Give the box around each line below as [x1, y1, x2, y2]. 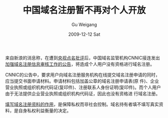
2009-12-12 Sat [68, 31, 100, 37]
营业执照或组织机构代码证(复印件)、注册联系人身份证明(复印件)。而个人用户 [5, 84, 161, 90]
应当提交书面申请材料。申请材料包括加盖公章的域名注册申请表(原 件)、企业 [5, 78, 159, 84]
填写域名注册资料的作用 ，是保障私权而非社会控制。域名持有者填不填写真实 [5, 101, 159, 107]
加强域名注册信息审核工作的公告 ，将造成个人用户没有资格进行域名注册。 [5, 61, 154, 67]
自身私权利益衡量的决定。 [18, 107, 71, 113]
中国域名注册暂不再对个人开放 [22, 5, 146, 16]
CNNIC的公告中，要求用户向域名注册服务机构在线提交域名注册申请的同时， [5, 71, 160, 78]
